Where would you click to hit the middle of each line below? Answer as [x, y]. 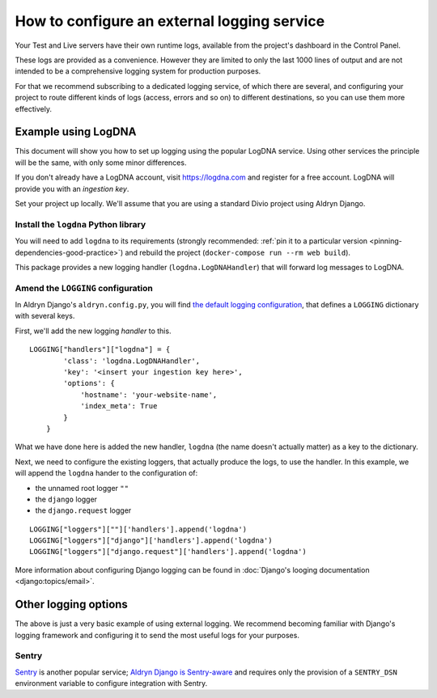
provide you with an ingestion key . [72, 188]
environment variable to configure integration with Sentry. [111, 683]
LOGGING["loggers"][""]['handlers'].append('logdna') [138, 529]
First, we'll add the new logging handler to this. [93, 331]
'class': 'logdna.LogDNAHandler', [132, 361]
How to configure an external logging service [170, 21]
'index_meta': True [119, 406]
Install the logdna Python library [80, 224]
